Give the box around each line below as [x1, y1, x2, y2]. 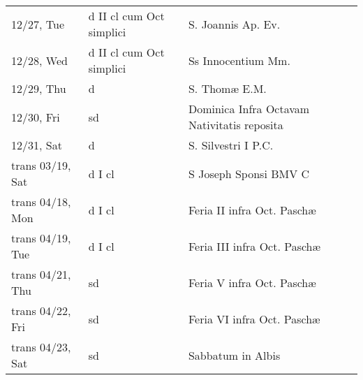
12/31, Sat [11, 137, 62, 153]
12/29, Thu [11, 80, 66, 96]
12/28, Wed [11, 52, 68, 68]
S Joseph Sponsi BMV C [188, 165, 310, 182]
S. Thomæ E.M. [188, 80, 267, 96]
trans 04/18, [11, 193, 71, 210]
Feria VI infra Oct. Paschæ [188, 310, 320, 327]
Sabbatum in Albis [188, 346, 281, 363]
